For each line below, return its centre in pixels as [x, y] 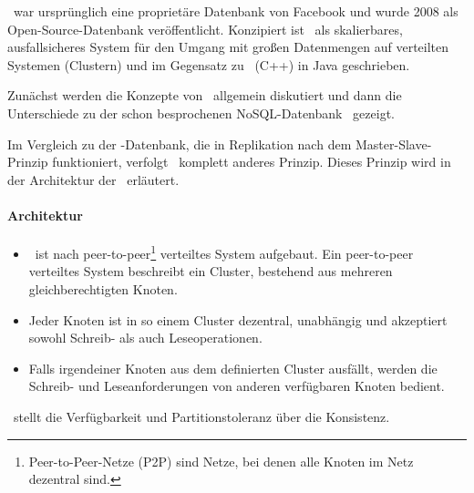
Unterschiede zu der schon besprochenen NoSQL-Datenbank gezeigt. [201, 113]
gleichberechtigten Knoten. [103, 288]
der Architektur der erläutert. [93, 179]
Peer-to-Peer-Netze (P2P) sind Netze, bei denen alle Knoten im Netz [221, 461]
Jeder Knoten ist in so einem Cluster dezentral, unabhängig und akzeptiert [238, 319]
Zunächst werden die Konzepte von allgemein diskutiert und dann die [205, 95]
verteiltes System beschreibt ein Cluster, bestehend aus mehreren [211, 271]
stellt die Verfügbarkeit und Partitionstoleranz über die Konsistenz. [201, 416]
